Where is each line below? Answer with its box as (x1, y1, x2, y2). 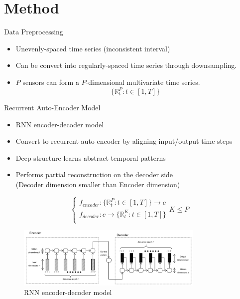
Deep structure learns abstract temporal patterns (15, 152, 166, 163)
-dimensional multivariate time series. (86, 76, 200, 87)
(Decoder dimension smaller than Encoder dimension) (15, 179, 180, 189)
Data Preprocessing (4, 26, 63, 37)
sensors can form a (22, 76, 79, 87)
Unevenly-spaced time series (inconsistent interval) (15, 43, 170, 53)
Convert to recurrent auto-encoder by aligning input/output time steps (15, 136, 233, 146)
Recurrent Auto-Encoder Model (4, 102, 101, 112)
